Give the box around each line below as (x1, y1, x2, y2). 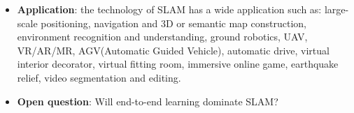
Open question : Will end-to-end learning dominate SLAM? (17, 93, 278, 108)
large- (324, 2, 349, 16)
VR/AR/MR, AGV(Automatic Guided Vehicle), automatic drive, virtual (17, 43, 330, 57)
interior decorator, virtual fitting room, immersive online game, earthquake (17, 56, 339, 71)
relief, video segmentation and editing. (17, 70, 181, 84)
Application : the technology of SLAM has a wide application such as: (17, 2, 322, 16)
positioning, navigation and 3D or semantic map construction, (41, 15, 307, 30)
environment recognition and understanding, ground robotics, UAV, (17, 29, 308, 44)
